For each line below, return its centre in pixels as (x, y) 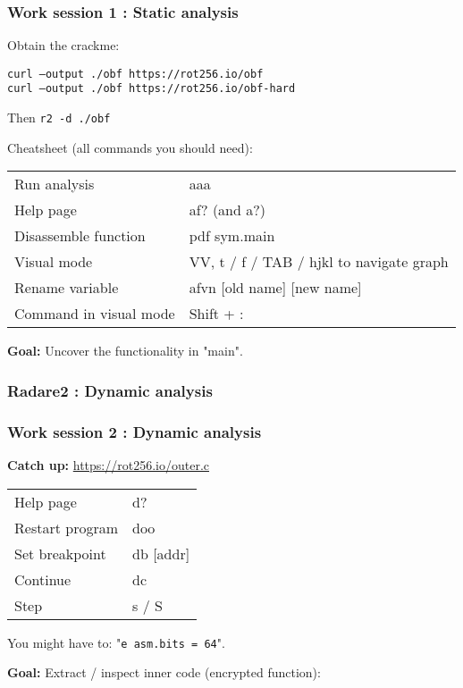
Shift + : (216, 314)
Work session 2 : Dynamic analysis (135, 431)
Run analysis (55, 184)
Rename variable (67, 288)
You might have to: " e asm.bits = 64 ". (116, 642)
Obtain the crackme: (63, 45)
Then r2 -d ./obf (59, 117)
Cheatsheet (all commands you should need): (130, 147)
